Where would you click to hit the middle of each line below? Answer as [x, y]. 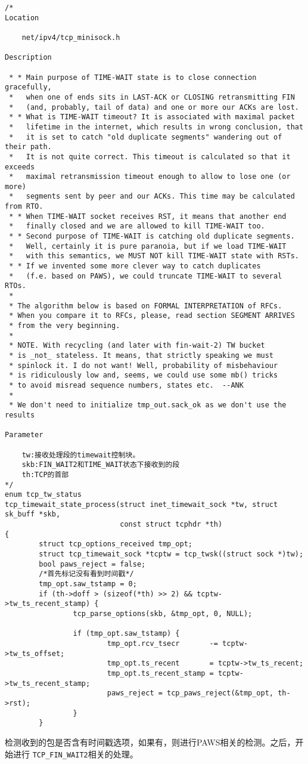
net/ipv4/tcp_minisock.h [71, 37]
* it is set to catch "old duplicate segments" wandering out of [146, 137]
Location [22, 18]
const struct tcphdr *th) [171, 525]
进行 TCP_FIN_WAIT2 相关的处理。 [75, 754]
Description [28, 58]
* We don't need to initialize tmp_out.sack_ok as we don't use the [148, 405]
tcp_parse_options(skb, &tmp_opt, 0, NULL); [163, 614]
